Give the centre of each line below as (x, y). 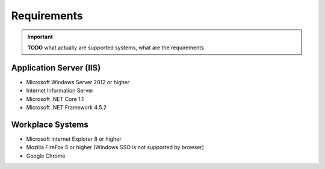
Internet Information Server (60, 91)
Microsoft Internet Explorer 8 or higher (74, 139)
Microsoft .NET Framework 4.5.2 (67, 108)
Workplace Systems (50, 124)
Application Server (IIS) (56, 68)
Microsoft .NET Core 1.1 (55, 99)
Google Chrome (46, 156)
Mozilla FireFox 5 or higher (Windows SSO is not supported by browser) (115, 147)
